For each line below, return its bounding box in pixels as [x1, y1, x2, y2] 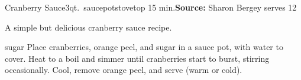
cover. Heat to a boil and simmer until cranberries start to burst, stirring [5, 52, 270, 64]
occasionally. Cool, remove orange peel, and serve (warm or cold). [5, 64, 242, 76]
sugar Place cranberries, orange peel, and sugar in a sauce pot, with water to [5, 41, 283, 53]
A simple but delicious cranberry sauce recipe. [5, 21, 172, 33]
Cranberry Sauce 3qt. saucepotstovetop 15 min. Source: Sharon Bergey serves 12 [5, 1, 297, 13]
